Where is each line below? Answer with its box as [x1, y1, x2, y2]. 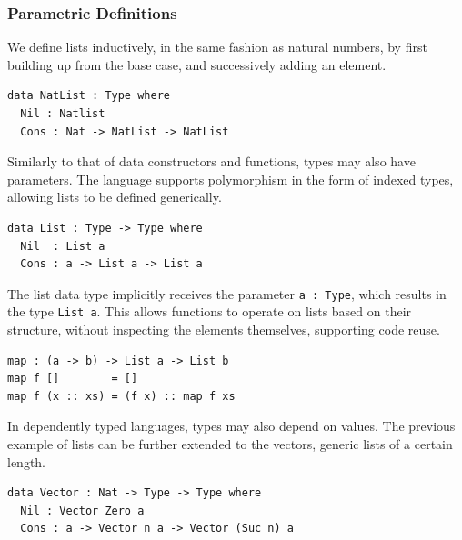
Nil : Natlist [20, 107, 105, 120]
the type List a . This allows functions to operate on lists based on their [7, 302, 412, 321]
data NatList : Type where [7, 89, 170, 103]
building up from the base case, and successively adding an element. [7, 55, 387, 74]
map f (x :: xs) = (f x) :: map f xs [7, 389, 236, 403]
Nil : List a [20, 239, 105, 253]
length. [7, 452, 46, 471]
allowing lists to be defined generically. [7, 187, 222, 206]
